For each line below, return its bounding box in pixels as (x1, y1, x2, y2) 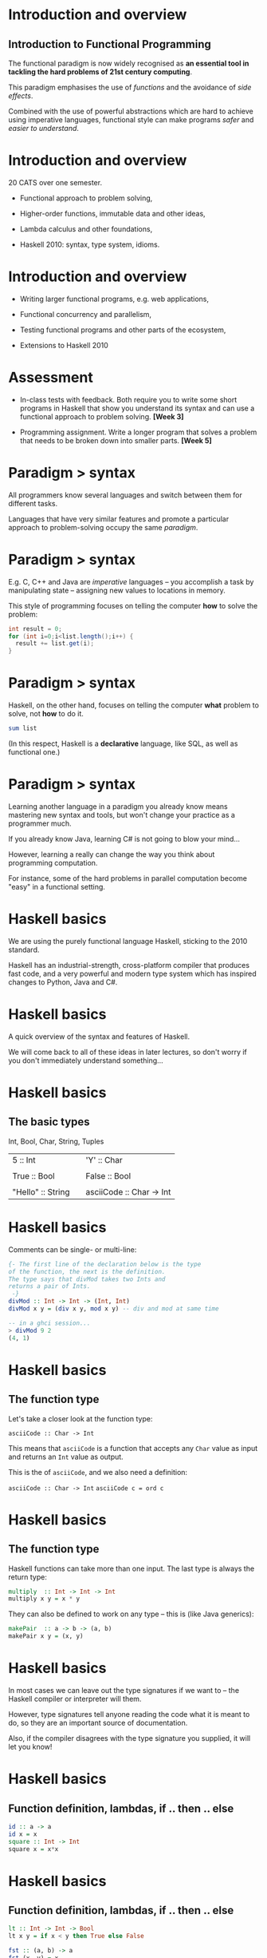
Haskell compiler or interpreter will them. (8, 1694, 142, 1703)
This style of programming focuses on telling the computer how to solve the (8, 600, 258, 610)
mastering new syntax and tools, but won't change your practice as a (8, 810, 235, 819)
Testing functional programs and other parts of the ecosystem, (19, 325, 226, 335)
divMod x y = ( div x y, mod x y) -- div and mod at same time (8, 1305, 219, 1313)
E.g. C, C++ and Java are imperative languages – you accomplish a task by (8, 577, 254, 586)
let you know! (8, 1742, 53, 1751)
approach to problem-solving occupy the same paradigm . (8, 522, 198, 532)
